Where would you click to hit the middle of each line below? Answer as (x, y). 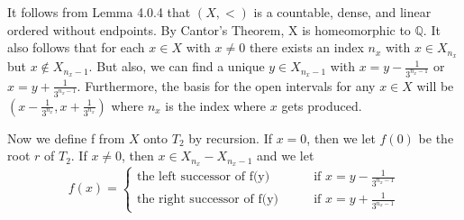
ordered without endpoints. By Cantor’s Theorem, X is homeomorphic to (209, 29)
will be (435, 85)
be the (436, 137)
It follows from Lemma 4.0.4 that (99, 12)
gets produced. (322, 105)
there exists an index (306, 47)
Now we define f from (66, 137)
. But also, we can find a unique (177, 66)
